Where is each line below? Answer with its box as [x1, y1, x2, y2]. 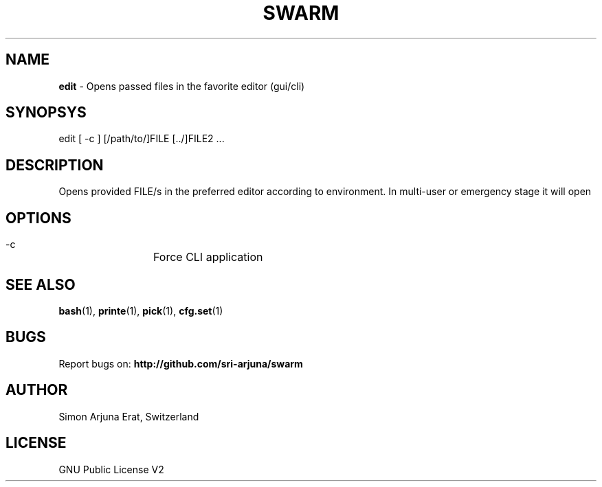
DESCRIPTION [5, 156, 104, 174]
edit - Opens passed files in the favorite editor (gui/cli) [58, 80, 305, 92]
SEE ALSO [5, 275, 76, 293]
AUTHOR [5, 381, 68, 399]
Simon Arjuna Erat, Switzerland [58, 410, 199, 422]
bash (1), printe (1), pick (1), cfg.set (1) [58, 304, 223, 317]
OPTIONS [5, 209, 71, 227]
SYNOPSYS [5, 104, 87, 122]
